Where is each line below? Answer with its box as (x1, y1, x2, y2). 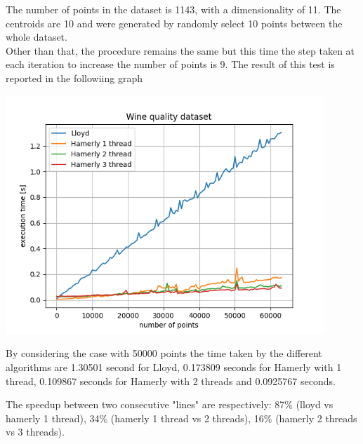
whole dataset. (6, 29, 67, 44)
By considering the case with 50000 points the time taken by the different (6, 346, 322, 361)
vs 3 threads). (6, 424, 65, 439)
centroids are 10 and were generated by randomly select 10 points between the (6, 15, 343, 30)
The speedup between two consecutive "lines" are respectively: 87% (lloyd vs (6, 397, 334, 412)
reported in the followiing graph (6, 70, 143, 85)
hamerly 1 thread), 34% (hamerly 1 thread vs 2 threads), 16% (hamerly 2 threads (6, 410, 357, 425)
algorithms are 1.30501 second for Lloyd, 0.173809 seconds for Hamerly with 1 (6, 359, 342, 374)
